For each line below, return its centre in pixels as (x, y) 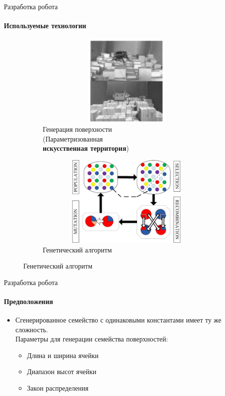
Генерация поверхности (78, 129)
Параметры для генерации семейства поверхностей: (92, 339)
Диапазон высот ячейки (62, 371)
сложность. (32, 329)
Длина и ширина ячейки (63, 355)
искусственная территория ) (86, 148)
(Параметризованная (73, 138)
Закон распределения (58, 388)
